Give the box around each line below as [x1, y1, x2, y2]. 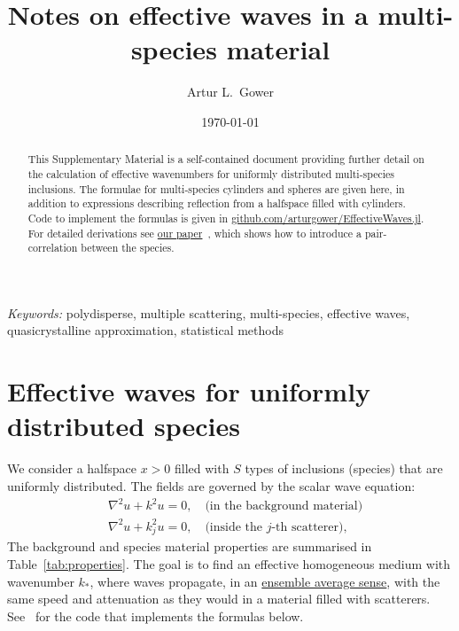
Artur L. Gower [186, 82, 275, 101]
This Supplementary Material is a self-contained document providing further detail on [27, 152, 424, 167]
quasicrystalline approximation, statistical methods [7, 321, 284, 339]
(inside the [205, 520, 263, 534]
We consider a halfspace [7, 459, 137, 478]
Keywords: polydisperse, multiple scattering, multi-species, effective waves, [7, 303, 410, 322]
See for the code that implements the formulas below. [7, 606, 304, 625]
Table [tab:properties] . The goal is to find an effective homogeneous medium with [7, 554, 451, 573]
